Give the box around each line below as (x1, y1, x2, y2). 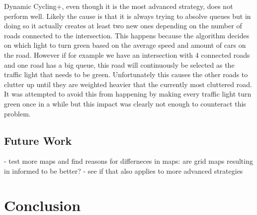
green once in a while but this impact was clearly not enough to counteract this (4, 98, 246, 108)
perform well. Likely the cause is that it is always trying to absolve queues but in (4, 10, 251, 21)
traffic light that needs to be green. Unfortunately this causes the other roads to (4, 69, 248, 80)
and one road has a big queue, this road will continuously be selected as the (4, 59, 235, 70)
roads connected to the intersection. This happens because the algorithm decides (4, 30, 250, 40)
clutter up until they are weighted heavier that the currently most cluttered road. (4, 79, 252, 89)
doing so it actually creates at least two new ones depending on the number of (4, 20, 242, 31)
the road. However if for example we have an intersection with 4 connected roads (4, 49, 250, 60)
